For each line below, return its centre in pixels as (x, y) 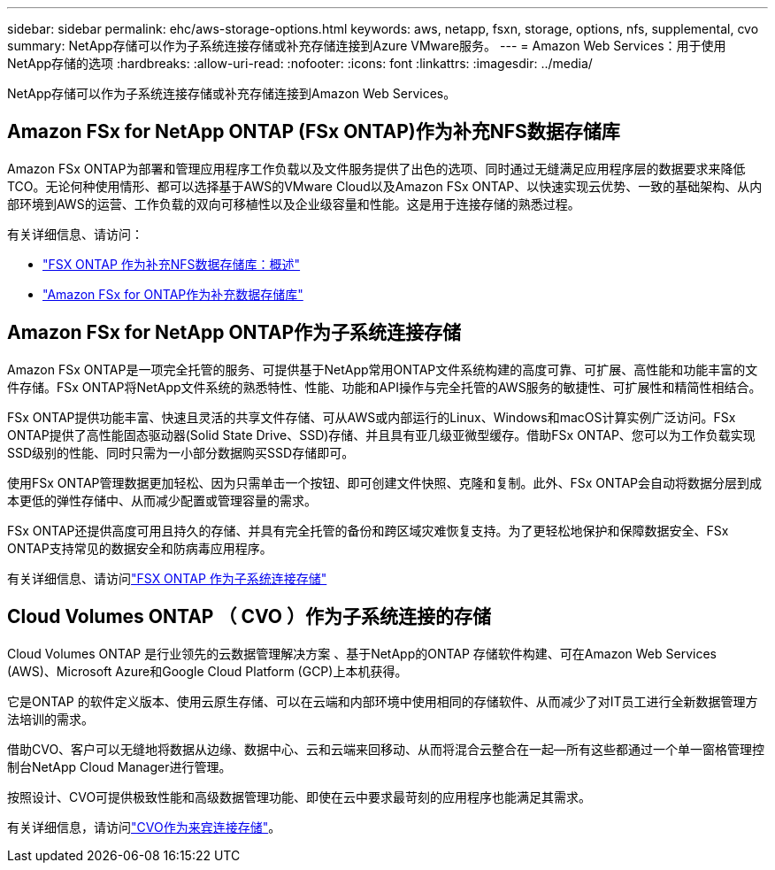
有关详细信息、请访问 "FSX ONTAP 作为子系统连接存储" (167, 578)
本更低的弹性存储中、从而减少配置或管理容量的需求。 (162, 500)
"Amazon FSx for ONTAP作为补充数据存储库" (173, 294)
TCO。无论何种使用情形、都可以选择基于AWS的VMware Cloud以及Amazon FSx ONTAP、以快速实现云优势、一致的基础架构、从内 (385, 186)
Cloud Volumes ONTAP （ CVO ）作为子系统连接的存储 (249, 617)
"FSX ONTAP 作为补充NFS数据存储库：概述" (172, 264)
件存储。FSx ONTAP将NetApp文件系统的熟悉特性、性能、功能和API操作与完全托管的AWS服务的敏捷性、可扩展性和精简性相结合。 (384, 387)
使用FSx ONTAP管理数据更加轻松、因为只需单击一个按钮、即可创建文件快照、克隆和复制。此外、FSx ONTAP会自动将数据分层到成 (385, 482)
